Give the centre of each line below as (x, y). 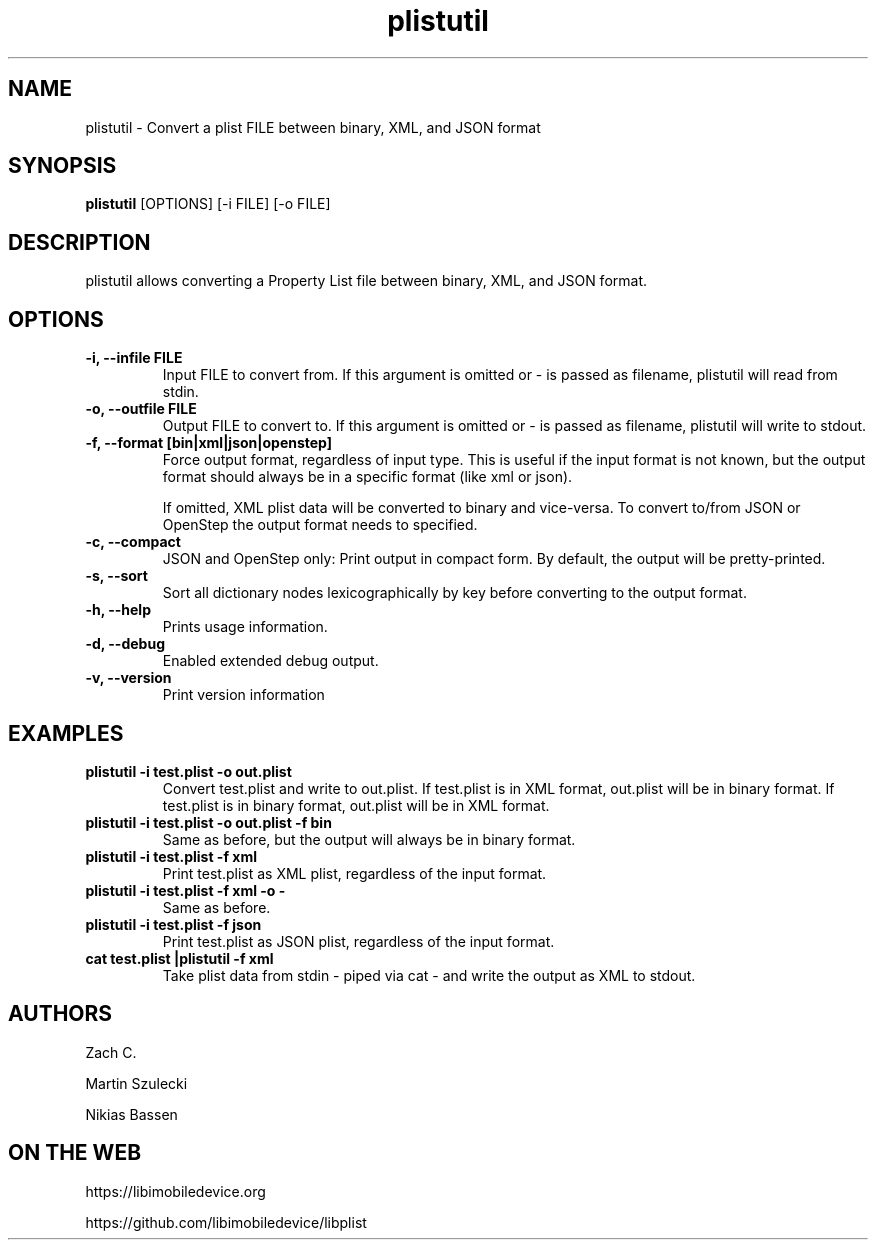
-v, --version (128, 678)
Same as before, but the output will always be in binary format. (369, 839)
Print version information (243, 695)
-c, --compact (133, 542)
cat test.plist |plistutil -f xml (179, 958)
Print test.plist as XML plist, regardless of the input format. (354, 873)
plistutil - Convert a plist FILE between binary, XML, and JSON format (313, 127)
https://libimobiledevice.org (175, 1191)
